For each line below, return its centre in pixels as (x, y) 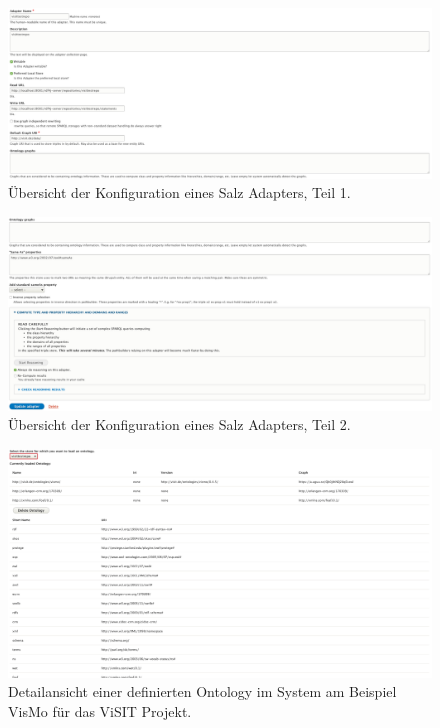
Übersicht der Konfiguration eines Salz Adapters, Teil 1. (179, 192)
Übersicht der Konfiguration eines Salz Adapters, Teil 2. (179, 424)
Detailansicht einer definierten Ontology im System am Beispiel (202, 691)
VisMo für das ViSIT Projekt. (100, 710)
